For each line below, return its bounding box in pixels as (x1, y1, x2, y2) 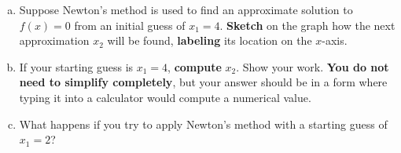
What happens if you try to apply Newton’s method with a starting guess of (19, 115, 388, 132)
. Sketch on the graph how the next (219, 16, 395, 33)
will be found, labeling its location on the (107, 32, 312, 49)
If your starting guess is (19, 58, 134, 75)
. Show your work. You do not (236, 58, 389, 75)
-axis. (322, 32, 348, 49)
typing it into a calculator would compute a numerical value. (19, 89, 311, 105)
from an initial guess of (74, 16, 186, 33)
